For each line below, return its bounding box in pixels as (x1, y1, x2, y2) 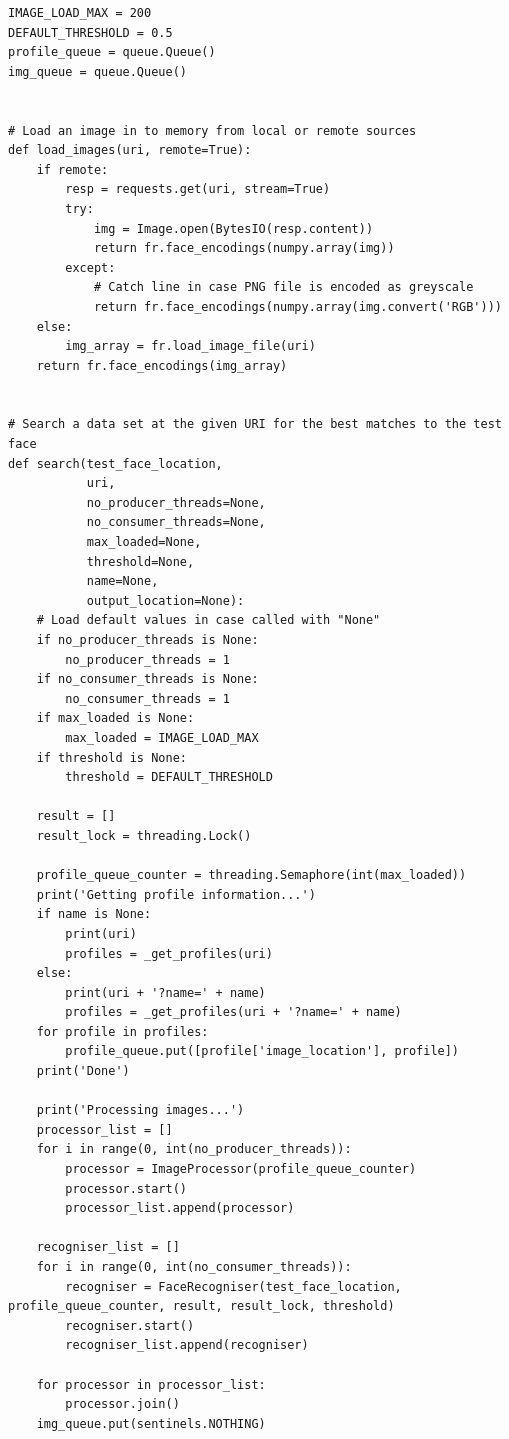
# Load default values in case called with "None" (36, 613, 381, 628)
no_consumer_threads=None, (86, 515, 266, 530)
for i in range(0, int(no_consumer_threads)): (36, 1260, 352, 1274)
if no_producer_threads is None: (36, 633, 259, 647)
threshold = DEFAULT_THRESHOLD (65, 770, 273, 785)
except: (65, 260, 116, 275)
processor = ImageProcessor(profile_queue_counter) (65, 1162, 417, 1177)
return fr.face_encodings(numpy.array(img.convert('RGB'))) (93, 299, 502, 314)
